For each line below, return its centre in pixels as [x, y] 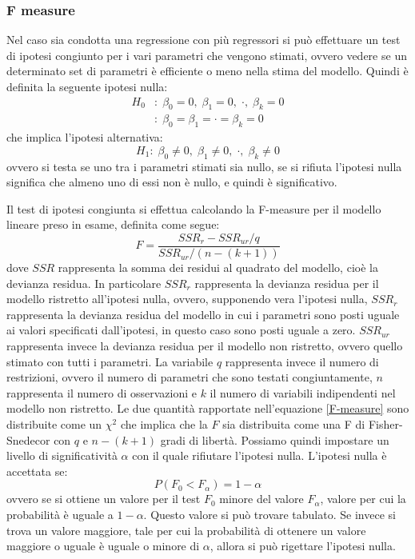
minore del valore [261, 499]
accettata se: [37, 471]
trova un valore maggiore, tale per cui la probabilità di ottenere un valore [186, 530]
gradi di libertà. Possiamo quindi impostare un [275, 439]
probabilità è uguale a [60, 514]
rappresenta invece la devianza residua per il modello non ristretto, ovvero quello [205, 346]
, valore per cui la [363, 499]
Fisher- [385, 424]
